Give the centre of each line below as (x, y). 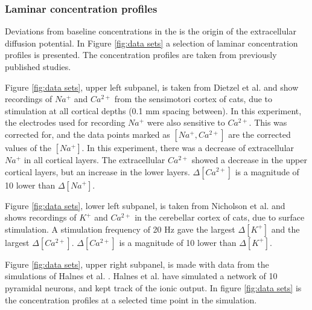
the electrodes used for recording (65, 122)
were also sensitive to (186, 122)
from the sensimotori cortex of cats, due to (193, 99)
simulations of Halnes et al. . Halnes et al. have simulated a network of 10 (141, 276)
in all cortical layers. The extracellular (94, 159)
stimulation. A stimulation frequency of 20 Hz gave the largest (120, 229)
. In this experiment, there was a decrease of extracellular (188, 147)
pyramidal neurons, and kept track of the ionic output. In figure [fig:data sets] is (153, 287)
